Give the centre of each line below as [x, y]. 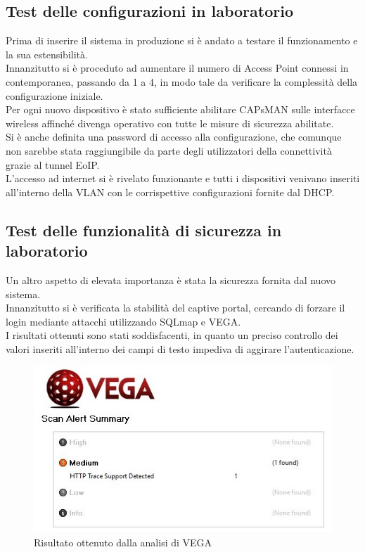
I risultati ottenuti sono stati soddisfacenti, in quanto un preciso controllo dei [172, 335]
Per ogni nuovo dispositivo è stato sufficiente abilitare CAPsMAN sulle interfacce [180, 109]
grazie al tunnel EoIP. [53, 164]
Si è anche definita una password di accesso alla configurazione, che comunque [174, 137]
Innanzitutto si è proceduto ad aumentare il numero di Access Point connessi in [177, 68]
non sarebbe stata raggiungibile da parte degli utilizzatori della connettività [169, 150]
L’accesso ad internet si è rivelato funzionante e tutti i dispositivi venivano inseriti [183, 178]
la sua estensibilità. [47, 54]
